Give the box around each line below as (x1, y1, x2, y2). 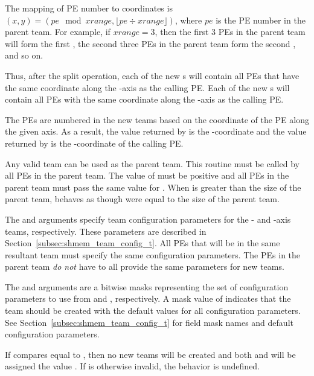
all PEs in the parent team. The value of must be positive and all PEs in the (5, 169, 289, 182)
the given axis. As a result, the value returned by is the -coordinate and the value (5, 125, 307, 138)
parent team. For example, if (5, 25, 111, 38)
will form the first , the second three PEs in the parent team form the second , (5, 37, 296, 49)
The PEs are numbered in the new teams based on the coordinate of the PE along (5, 113, 309, 126)
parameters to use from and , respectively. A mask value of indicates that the (5, 292, 291, 305)
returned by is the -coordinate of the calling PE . (5, 136, 184, 149)
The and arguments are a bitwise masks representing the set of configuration (5, 280, 289, 293)
